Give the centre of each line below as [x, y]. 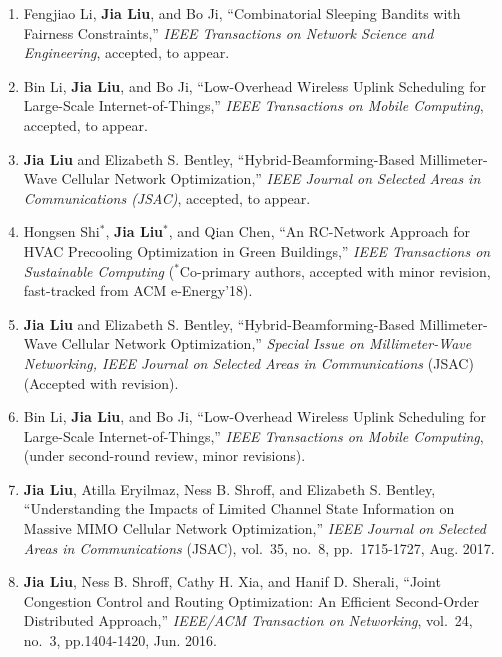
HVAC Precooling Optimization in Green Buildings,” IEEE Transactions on [257, 250]
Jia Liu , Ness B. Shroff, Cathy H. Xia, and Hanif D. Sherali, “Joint [232, 581]
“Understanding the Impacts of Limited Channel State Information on [239, 508]
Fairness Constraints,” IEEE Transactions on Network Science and [228, 32]
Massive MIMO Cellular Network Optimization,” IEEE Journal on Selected [254, 528]
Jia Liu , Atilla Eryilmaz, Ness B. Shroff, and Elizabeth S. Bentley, [229, 488]
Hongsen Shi [61, 231]
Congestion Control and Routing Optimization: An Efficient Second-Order [251, 600]
